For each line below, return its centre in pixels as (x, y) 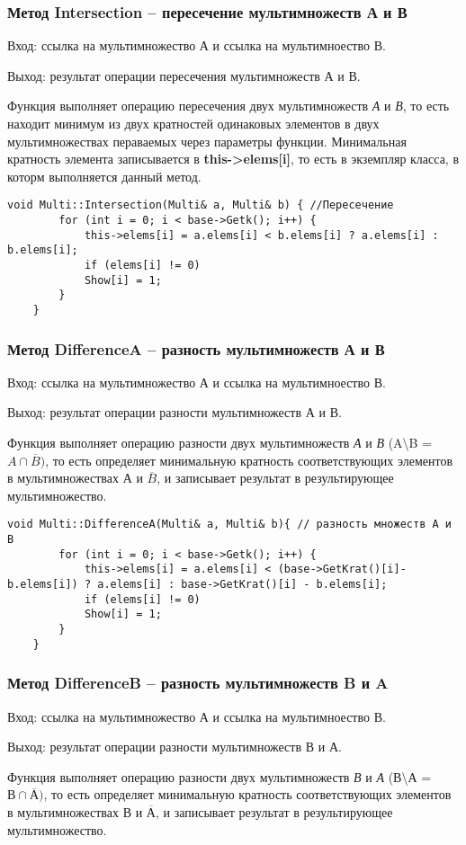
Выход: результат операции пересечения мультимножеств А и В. (184, 75)
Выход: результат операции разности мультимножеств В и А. (175, 747)
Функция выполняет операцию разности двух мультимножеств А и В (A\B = (220, 443)
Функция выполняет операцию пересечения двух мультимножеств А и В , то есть (229, 106)
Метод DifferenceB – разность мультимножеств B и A (198, 683)
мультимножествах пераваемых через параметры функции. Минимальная (207, 141)
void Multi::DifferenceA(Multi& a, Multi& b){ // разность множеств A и (229, 525)
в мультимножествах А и (75, 478)
